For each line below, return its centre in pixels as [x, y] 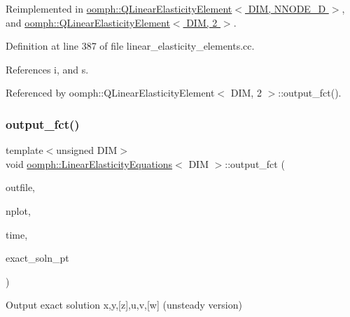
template [24, 150]
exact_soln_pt [37, 258]
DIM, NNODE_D [287, 8]
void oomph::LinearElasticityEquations [89, 163]
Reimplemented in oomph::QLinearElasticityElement [119, 8]
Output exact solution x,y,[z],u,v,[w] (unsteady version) [124, 305]
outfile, [21, 187]
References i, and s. [47, 69]
